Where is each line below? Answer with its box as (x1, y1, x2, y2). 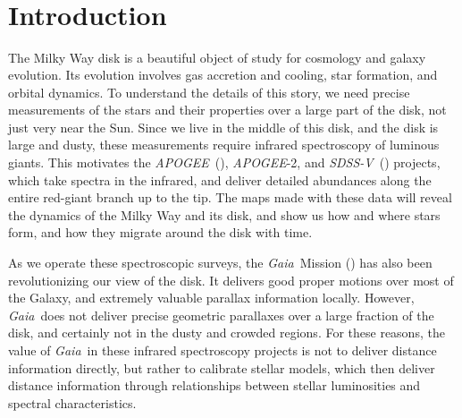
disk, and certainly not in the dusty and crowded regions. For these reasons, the (8, 323, 445, 342)
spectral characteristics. (8, 393, 137, 412)
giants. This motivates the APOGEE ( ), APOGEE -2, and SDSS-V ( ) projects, (8, 153, 441, 172)
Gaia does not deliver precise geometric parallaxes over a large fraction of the (8, 305, 434, 324)
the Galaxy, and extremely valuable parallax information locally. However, (8, 288, 415, 307)
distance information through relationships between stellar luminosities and (8, 376, 421, 395)
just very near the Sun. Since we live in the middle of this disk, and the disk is (8, 117, 439, 136)
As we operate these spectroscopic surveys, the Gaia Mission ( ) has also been (8, 253, 433, 272)
